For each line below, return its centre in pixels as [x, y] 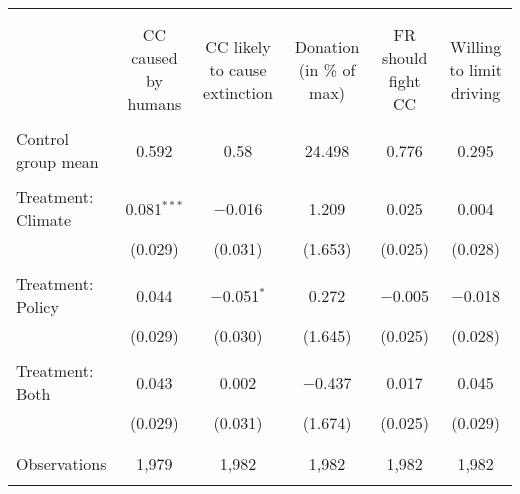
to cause [238, 69]
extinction [238, 92]
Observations [61, 463]
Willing [476, 46]
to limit [475, 69]
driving [475, 92]
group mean [57, 161]
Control [42, 138]
